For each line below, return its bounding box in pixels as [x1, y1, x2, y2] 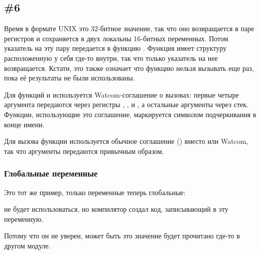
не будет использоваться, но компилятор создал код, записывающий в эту [4, 204, 228, 214]
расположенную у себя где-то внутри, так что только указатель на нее [4, 52, 218, 63]
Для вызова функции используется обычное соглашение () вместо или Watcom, [4, 136, 248, 146]
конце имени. [4, 119, 45, 129]
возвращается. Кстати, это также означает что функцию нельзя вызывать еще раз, [4, 62, 254, 73]
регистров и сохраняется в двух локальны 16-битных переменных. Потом [4, 33, 228, 43]
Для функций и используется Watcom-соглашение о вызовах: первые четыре [4, 89, 239, 100]
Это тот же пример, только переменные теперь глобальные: [4, 187, 186, 197]
